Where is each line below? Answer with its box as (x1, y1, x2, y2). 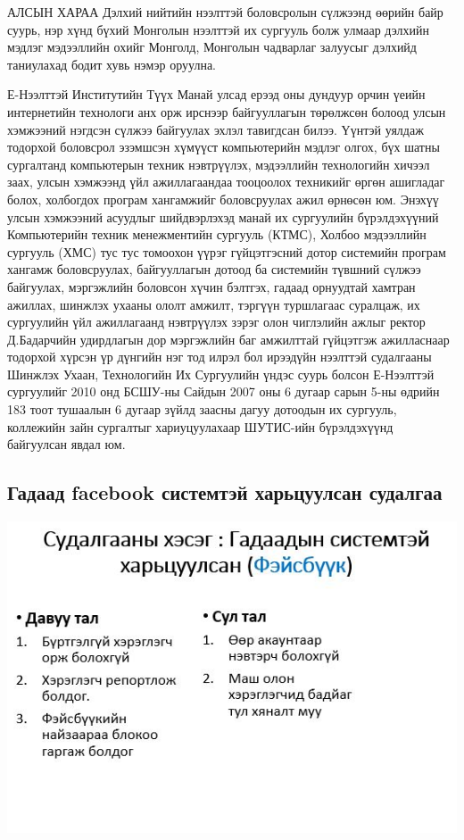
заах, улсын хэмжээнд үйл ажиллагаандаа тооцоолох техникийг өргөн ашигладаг (7, 172, 445, 191)
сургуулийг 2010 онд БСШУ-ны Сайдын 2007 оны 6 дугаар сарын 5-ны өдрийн (7, 382, 440, 401)
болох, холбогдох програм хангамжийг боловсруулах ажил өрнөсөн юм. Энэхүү (7, 189, 439, 208)
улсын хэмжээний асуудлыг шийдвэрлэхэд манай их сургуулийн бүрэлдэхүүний (7, 207, 439, 226)
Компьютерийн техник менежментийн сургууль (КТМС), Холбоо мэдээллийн (7, 225, 427, 244)
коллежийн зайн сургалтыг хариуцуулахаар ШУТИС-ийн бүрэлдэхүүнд (7, 417, 394, 436)
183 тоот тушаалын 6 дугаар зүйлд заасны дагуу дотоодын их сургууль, (7, 400, 397, 419)
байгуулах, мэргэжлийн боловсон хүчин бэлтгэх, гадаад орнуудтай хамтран (7, 277, 416, 295)
